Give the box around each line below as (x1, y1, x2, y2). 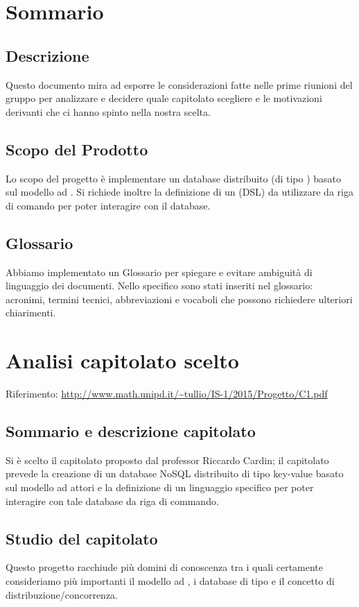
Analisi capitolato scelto (6, 346, 239, 375)
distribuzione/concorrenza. (6, 587, 118, 601)
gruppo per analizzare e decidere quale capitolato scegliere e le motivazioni (6, 91, 322, 105)
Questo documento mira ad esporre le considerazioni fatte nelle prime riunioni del (6, 77, 353, 92)
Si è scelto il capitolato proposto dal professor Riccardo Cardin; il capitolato (6, 452, 329, 467)
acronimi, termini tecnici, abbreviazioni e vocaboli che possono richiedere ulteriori (6, 291, 353, 306)
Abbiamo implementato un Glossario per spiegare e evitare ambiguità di (6, 264, 313, 279)
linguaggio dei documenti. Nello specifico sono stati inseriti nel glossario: (6, 278, 313, 293)
